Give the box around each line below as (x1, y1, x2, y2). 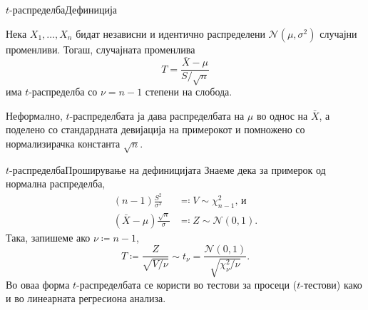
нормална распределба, (6, 176, 106, 191)
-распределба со (29, 84, 98, 99)
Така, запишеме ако (6, 229, 91, 244)
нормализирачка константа (6, 136, 121, 151)
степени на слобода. (145, 84, 232, 99)
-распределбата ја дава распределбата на (69, 108, 245, 123)
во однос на (256, 108, 308, 123)
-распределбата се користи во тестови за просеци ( (76, 277, 297, 291)
